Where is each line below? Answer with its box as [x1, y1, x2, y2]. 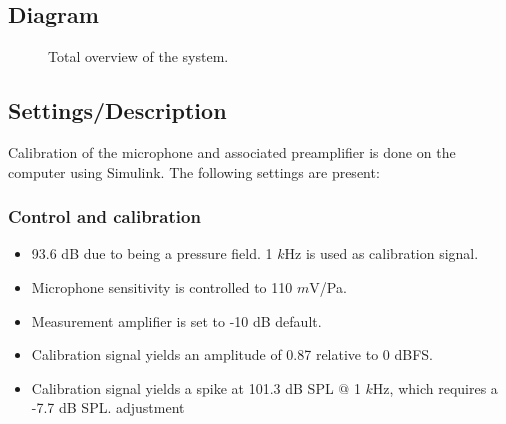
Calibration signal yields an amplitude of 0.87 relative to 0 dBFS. [31, 344, 434, 365]
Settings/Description [8, 95, 227, 126]
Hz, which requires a [372, 377, 498, 398]
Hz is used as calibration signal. [284, 243, 479, 264]
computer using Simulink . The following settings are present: [8, 161, 380, 182]
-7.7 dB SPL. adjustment [31, 397, 185, 418]
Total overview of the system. [48, 46, 229, 67]
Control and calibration [8, 204, 201, 229]
